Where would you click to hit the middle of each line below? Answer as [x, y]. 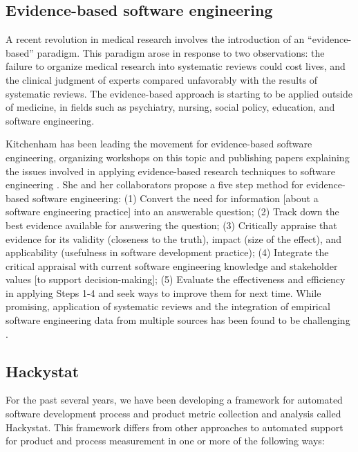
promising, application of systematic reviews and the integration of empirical [168, 306]
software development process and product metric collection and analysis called [173, 414]
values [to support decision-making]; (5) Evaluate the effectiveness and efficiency [176, 279]
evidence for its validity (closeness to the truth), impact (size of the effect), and [174, 238]
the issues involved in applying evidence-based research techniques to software [171, 171]
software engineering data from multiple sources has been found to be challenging [178, 320]
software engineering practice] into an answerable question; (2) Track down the [172, 211]
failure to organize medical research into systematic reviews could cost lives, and [176, 66]
